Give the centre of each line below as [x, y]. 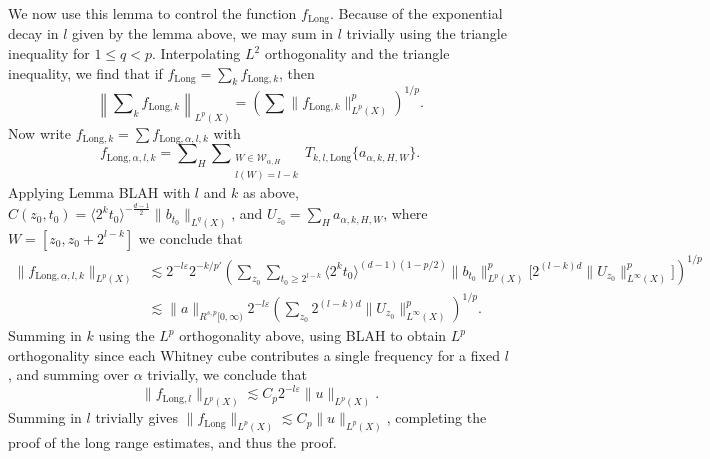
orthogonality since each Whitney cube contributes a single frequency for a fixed [254, 354]
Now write [40, 132]
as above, [270, 192]
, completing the [436, 417]
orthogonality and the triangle [357, 53]
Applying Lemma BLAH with [99, 192]
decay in [33, 33]
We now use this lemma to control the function [152, 13]
